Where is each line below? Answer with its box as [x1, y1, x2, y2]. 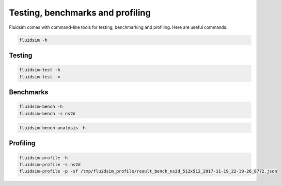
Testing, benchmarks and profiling [9, 7, 151, 18]
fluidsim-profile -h [19, 155, 68, 160]
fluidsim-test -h [19, 67, 61, 73]
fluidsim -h [19, 37, 48, 43]
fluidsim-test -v [19, 74, 61, 80]
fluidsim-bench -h [19, 104, 63, 109]
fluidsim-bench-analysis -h [19, 125, 86, 131]
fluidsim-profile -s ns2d [19, 162, 81, 168]
